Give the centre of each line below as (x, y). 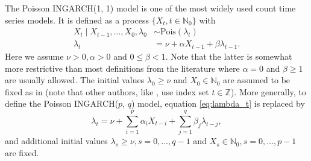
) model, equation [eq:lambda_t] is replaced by (218, 103)
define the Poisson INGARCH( (62, 103)
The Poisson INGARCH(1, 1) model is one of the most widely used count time (150, 8)
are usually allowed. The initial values (75, 80)
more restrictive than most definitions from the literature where (122, 68)
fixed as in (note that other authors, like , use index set (107, 91)
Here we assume (34, 56)
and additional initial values (56, 141)
